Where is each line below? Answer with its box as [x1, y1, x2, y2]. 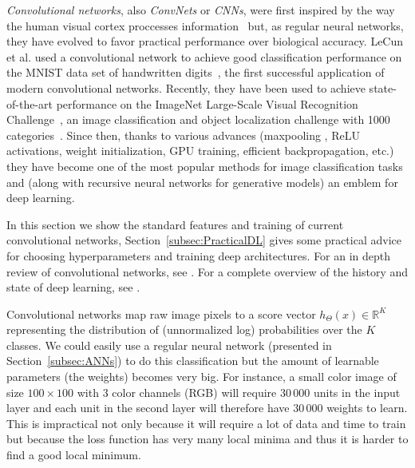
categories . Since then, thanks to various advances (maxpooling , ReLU [6, 126, 360, 143]
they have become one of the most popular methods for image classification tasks [6, 157, 403, 174]
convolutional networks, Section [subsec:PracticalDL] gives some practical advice [6, 232, 401, 248]
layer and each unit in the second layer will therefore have [6, 399, 290, 416]
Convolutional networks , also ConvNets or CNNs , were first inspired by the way [6, 2, 395, 18]
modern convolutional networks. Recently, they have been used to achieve [6, 79, 366, 96]
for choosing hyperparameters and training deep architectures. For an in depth [6, 247, 391, 264]
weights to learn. [326, 399, 408, 416]
